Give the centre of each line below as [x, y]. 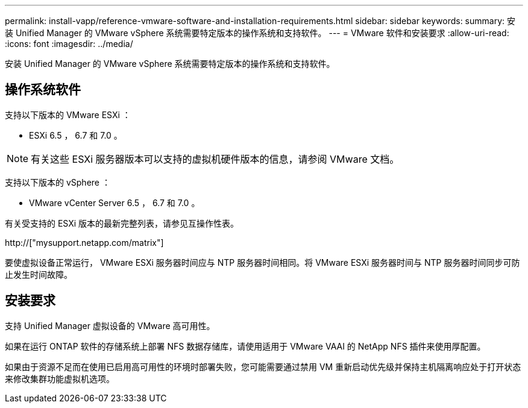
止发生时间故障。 [39, 274]
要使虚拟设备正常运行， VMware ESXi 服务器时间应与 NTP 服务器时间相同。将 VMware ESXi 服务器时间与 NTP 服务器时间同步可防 [262, 262]
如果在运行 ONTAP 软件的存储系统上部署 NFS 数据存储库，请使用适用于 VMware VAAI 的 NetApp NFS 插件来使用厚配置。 [245, 346]
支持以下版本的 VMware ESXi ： [68, 115]
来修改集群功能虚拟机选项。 [60, 378]
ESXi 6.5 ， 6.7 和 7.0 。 [76, 135]
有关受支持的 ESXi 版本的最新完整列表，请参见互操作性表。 [122, 223]
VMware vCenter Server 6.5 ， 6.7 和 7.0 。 [115, 202]
